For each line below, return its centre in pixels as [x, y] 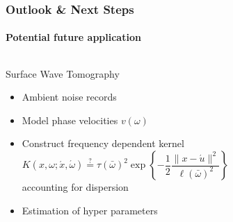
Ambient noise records [69, 97]
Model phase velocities [70, 120]
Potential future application [73, 37]
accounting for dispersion [75, 187]
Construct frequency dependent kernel [103, 143]
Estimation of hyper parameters [90, 210]
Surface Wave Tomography [63, 73]
